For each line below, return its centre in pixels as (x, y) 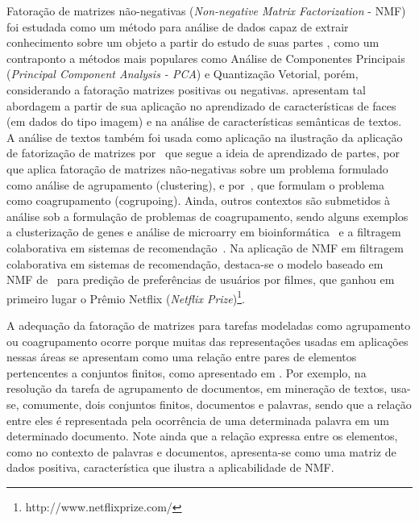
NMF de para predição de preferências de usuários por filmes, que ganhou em (201, 279)
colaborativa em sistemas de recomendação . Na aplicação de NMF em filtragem (205, 247)
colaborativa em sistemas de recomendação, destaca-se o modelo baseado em (195, 263)
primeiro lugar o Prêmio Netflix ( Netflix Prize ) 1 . (126, 297)
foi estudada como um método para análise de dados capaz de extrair (178, 26)
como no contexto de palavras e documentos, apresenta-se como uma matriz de (201, 451)
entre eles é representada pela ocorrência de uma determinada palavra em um (198, 420)
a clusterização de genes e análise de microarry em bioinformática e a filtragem (204, 232)
